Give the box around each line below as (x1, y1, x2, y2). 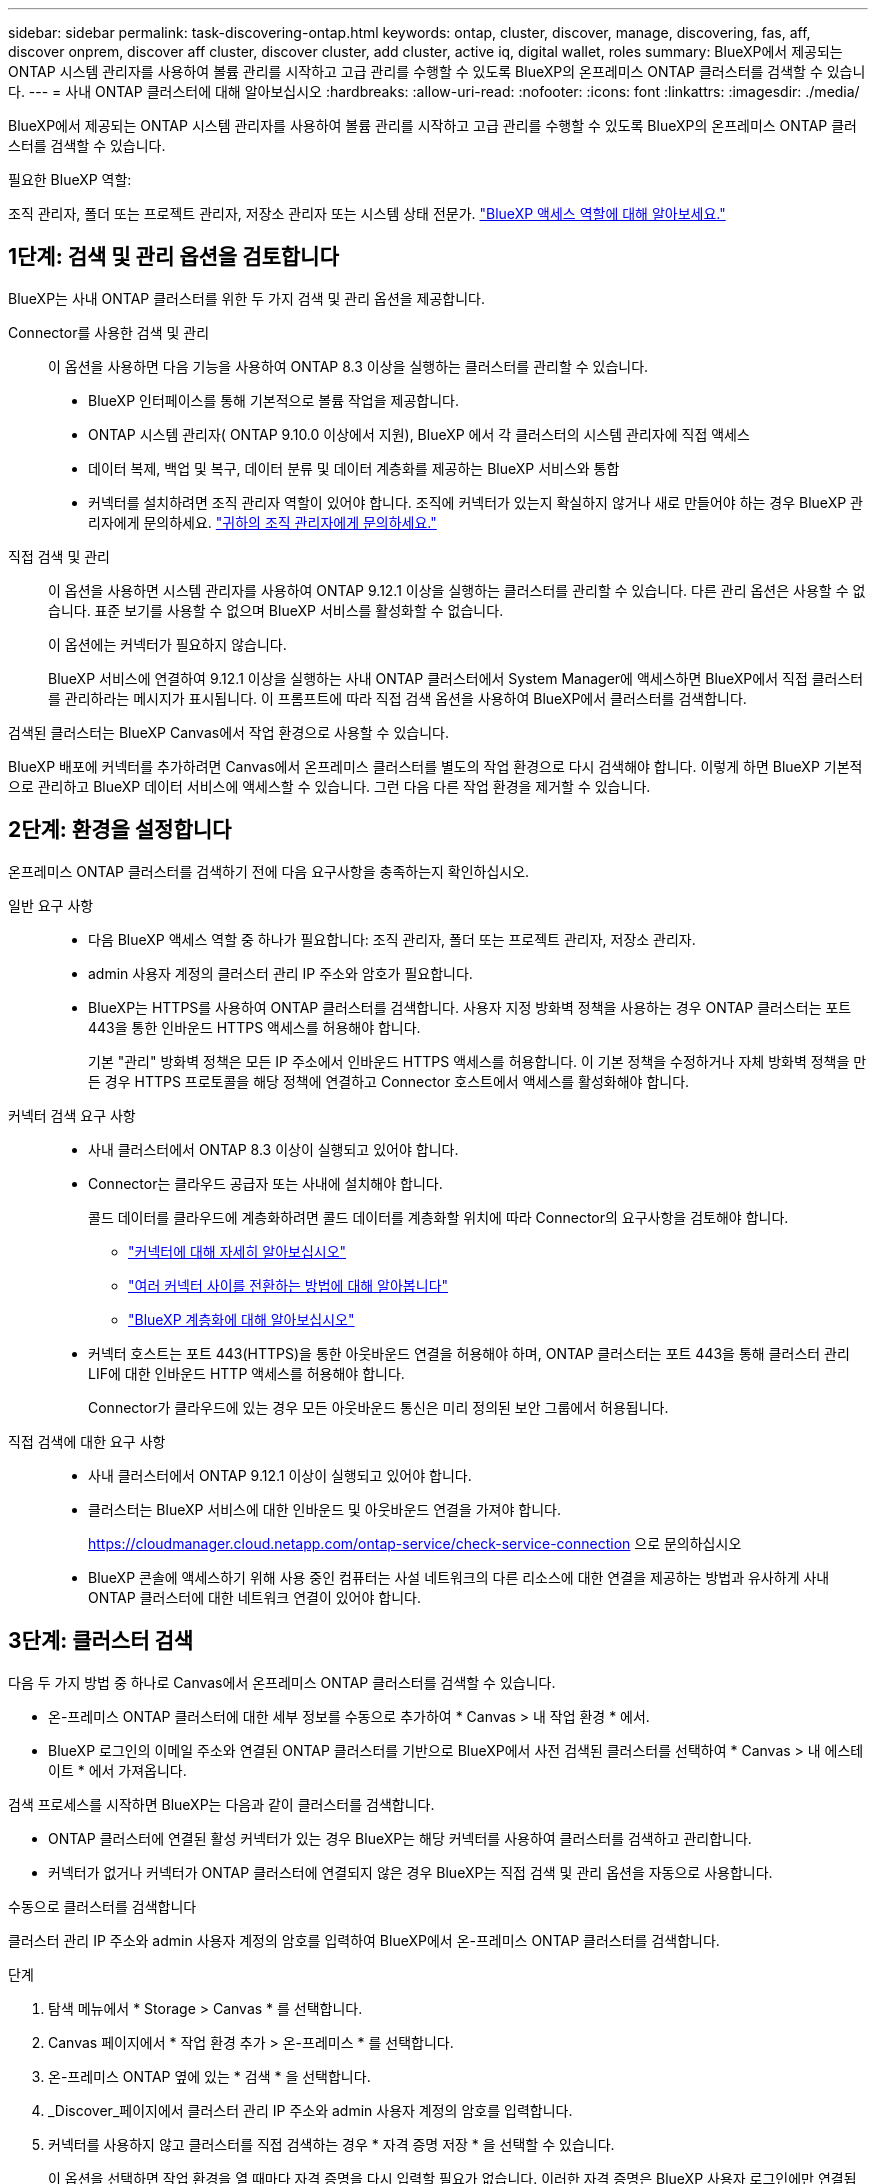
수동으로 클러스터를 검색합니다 (8, 1897, 197, 1915)
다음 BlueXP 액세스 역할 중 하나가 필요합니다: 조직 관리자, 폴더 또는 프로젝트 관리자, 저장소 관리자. (88, 930, 696, 948)
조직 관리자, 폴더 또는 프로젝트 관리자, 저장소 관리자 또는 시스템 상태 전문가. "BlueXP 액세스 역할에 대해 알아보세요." (8, 205, 726, 222)
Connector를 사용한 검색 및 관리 (8, 323, 210, 341)
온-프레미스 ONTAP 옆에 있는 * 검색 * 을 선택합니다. (48, 2067, 371, 2085)
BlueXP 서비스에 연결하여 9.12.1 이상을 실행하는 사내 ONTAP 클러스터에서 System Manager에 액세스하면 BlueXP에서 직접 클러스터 (48, 669, 864, 687)
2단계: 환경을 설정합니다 (8, 817, 232, 843)
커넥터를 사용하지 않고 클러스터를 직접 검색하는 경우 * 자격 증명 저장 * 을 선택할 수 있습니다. (48, 2135, 615, 2153)
